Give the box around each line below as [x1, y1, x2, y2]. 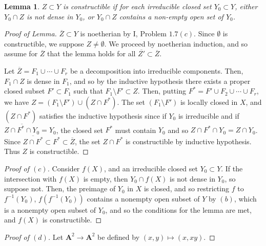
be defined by [97, 231, 140, 242]
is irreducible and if [178, 110, 239, 121]
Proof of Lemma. [4, 28, 57, 39]
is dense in [27, 75, 60, 86]
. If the [221, 163, 243, 173]
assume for [4, 48, 38, 59]
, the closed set [56, 124, 103, 135]
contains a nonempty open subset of [87, 193, 200, 204]
